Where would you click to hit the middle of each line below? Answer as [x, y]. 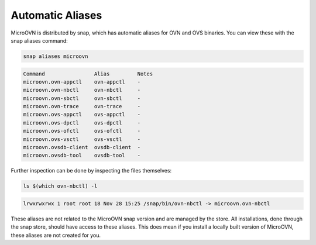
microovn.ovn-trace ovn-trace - [82, 106]
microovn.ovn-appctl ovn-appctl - [82, 82]
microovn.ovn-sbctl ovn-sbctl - [82, 98]
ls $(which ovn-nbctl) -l [60, 186]
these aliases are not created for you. [56, 235]
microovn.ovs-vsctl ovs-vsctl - [82, 139]
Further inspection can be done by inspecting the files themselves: [91, 171]
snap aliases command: [39, 40]
